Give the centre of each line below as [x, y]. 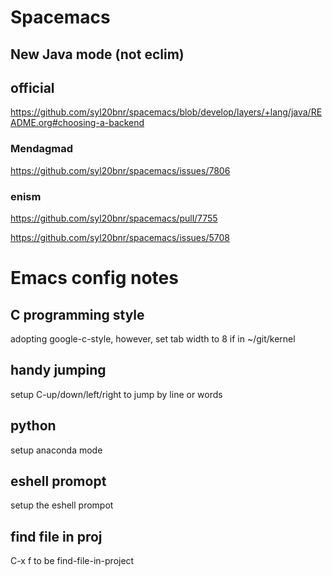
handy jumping [58, 370]
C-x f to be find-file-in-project [72, 561]
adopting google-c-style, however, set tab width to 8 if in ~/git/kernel [153, 338]
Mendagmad [42, 149]
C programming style [77, 314]
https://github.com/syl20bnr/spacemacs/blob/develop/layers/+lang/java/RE [166, 112]
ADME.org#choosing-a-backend [77, 123]
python [33, 426]
